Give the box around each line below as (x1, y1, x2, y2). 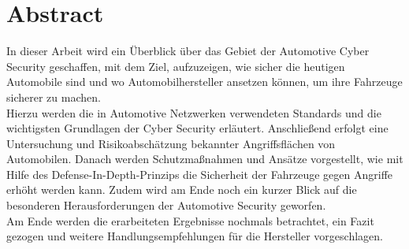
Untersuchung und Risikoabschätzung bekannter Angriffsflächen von (6, 135, 336, 151)
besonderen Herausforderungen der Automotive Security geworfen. (6, 197, 326, 214)
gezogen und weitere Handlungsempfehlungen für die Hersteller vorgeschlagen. (6, 228, 383, 244)
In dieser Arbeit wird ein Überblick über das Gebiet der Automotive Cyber (6, 43, 370, 59)
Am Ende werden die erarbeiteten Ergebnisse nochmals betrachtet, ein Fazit (6, 212, 374, 229)
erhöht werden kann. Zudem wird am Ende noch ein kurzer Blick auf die (6, 181, 357, 198)
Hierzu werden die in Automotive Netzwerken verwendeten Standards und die (6, 104, 381, 121)
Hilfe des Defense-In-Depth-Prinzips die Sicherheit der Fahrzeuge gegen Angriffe (6, 165, 393, 182)
